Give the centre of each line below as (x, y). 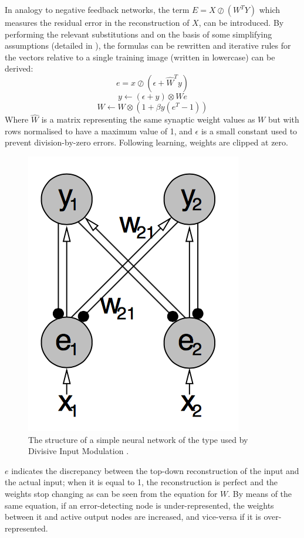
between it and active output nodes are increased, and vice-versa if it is (133, 517)
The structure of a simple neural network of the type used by (138, 439)
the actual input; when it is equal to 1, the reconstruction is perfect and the (141, 482)
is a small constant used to (249, 131)
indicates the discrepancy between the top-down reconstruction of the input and (155, 470)
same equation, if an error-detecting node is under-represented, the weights (139, 505)
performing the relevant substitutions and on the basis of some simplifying (139, 34)
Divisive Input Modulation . (79, 451)
